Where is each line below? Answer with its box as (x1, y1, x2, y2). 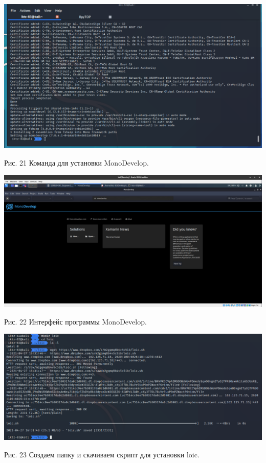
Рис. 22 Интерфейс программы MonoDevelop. (4, 316, 147, 327)
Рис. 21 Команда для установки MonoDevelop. (4, 157, 149, 168)
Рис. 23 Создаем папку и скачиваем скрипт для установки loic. (4, 449, 199, 459)
